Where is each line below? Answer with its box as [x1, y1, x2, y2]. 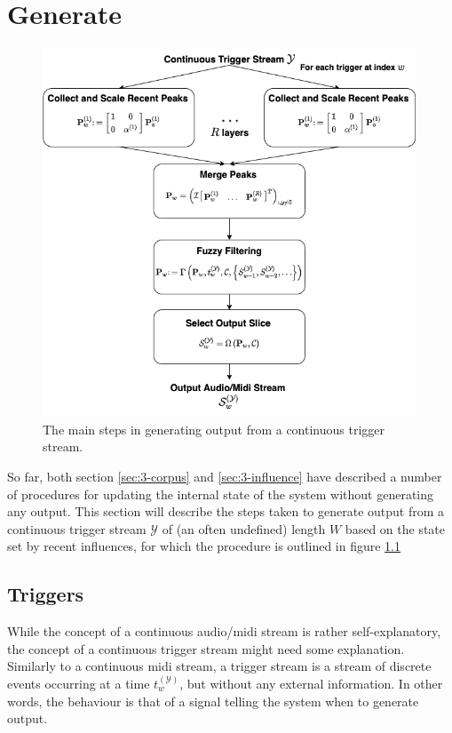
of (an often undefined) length [162, 519, 326, 538]
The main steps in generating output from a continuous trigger [43, 419, 385, 438]
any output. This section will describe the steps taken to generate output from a [7, 502, 445, 521]
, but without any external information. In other [179, 674, 443, 693]
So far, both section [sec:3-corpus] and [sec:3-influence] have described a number [7, 467, 442, 486]
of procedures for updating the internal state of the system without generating [7, 484, 434, 503]
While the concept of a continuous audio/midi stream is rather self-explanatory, [7, 622, 441, 641]
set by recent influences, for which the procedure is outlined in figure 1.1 [7, 537, 401, 555]
